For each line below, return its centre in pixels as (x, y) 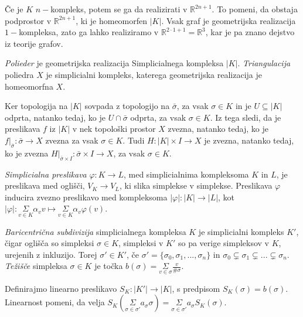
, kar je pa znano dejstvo (250, 32)
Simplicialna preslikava (46, 174)
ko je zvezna (27, 153)
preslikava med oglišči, (45, 185)
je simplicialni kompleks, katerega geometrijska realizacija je (154, 74)
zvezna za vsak (72, 140)
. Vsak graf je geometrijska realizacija (229, 20)
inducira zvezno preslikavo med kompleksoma (86, 197)
